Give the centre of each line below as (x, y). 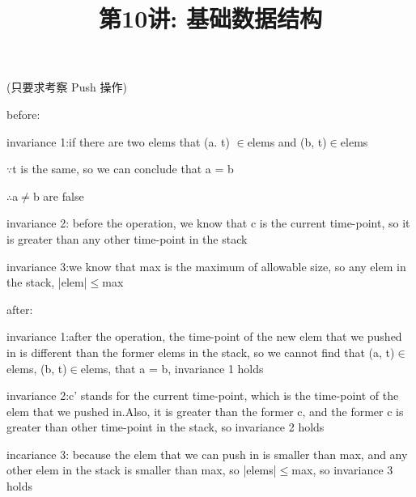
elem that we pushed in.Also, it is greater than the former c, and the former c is (205, 411)
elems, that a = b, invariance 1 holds (172, 368)
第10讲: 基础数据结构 (210, 18)
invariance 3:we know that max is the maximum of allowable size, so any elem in (206, 266)
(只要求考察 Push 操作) (67, 87)
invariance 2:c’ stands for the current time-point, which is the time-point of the (203, 395)
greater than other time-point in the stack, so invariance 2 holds (166, 427)
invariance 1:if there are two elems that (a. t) (118, 141)
